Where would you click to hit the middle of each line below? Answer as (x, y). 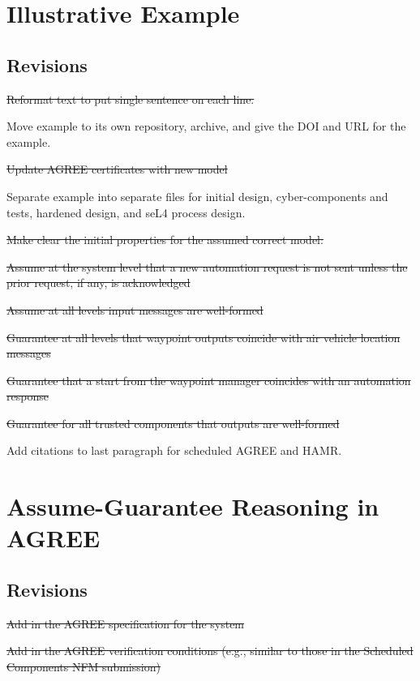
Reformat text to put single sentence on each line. (131, 99)
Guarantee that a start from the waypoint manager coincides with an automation (209, 380)
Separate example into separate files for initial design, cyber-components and (197, 196)
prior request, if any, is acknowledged (99, 283)
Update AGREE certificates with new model (117, 169)
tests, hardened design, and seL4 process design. (126, 212)
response (28, 396)
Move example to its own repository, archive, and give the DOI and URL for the (206, 126)
